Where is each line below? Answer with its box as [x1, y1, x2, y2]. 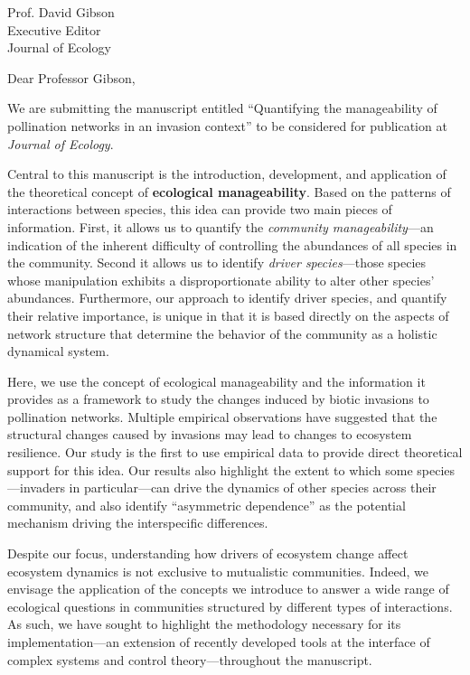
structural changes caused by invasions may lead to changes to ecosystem [7, 425, 412, 444]
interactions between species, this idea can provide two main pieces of [7, 200, 392, 219]
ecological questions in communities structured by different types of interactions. [7, 596, 453, 615]
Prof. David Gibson [7, 3, 115, 21]
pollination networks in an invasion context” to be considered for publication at [7, 116, 447, 135]
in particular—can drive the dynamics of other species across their [69, 478, 437, 497]
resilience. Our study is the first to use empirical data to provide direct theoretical [7, 443, 463, 462]
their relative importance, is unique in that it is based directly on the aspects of [7, 305, 449, 324]
